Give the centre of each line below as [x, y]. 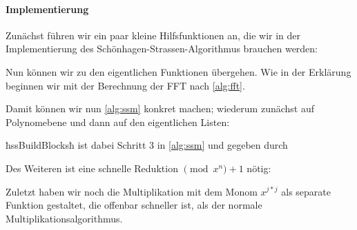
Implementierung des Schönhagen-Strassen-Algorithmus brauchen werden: [162, 49]
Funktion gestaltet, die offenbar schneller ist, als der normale [134, 205]
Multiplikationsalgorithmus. [64, 218]
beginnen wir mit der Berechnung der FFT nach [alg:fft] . [125, 85]
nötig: [259, 168]
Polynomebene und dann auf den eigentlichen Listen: [118, 122]
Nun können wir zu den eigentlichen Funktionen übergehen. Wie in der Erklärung [178, 71]
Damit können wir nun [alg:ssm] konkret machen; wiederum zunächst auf [160, 108]
